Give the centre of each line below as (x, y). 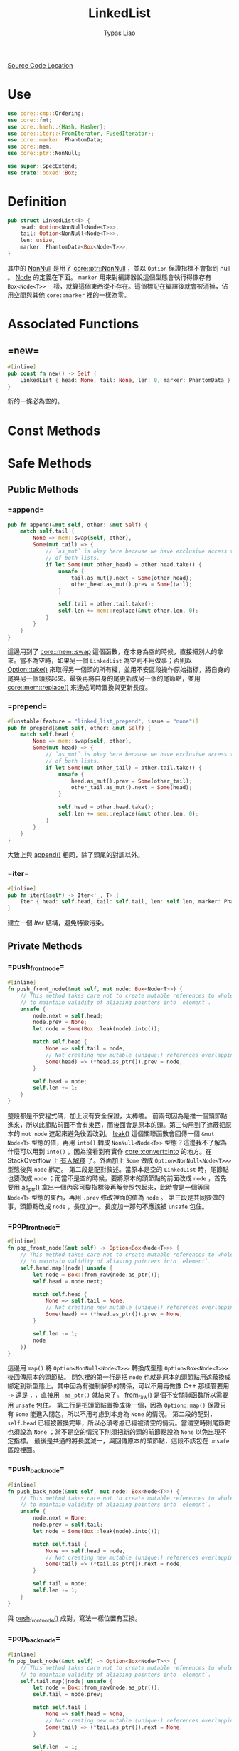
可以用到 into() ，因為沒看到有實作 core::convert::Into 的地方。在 (116, 1152)
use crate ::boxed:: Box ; (43, 173)
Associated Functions (73, 325)
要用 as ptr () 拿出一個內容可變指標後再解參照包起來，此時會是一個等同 (108, 1188)
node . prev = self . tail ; (68, 1525)
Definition (37, 201)
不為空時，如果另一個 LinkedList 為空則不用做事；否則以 (109, 661)
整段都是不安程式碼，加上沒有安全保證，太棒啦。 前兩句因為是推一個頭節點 (117, 1116)
